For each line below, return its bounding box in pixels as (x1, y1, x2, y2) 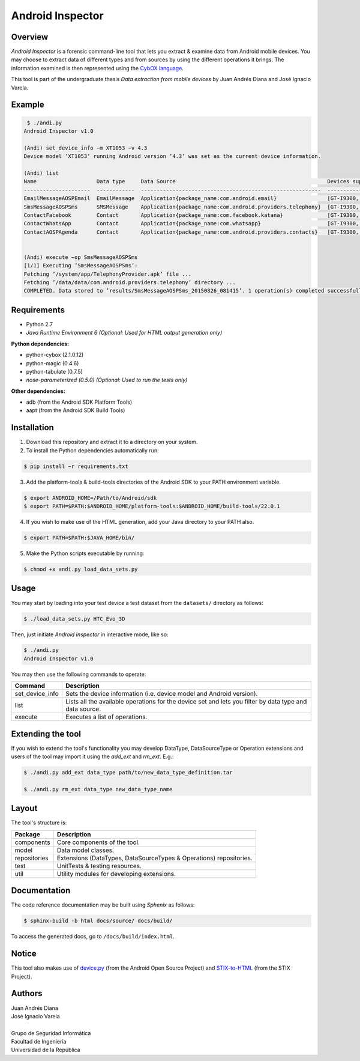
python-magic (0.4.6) (26, 359, 79, 366)
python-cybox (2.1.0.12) (26, 351, 84, 359)
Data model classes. (57, 846, 114, 854)
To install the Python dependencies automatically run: (26, 446, 159, 454)
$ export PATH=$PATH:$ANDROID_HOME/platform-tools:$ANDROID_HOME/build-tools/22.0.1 (23, 503, 280, 510)
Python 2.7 (26, 320, 53, 327)
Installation (11, 422, 54, 433)
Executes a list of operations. (65, 713, 148, 721)
